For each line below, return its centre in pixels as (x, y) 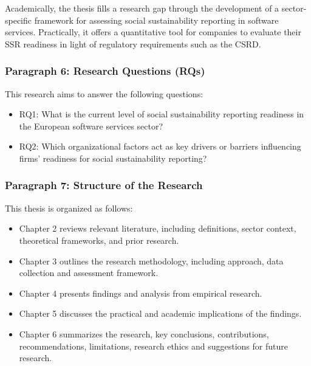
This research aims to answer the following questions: (104, 93)
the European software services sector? (91, 126)
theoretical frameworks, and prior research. (99, 240)
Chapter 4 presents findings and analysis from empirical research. (141, 293)
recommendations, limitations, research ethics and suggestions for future (153, 346)
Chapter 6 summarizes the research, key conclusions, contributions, (144, 333)
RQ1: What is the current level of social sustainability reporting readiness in (162, 114)
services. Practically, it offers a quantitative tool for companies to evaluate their (153, 32)
